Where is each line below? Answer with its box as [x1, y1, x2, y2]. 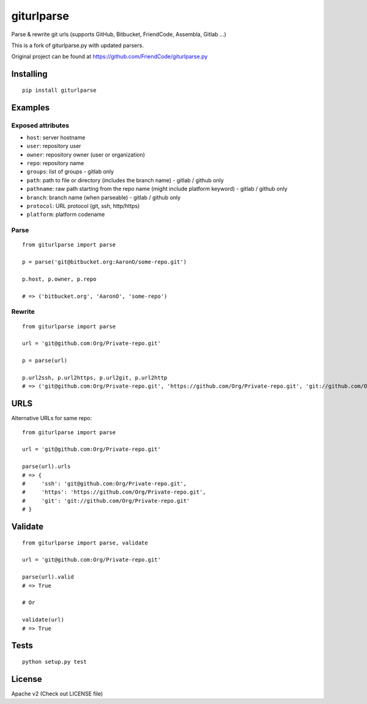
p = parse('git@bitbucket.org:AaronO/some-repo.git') [22, 259, 187, 265]
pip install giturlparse [22, 86, 97, 94]
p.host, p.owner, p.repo [22, 275, 97, 283]
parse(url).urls [22, 463, 71, 470]
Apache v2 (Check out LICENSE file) [11, 690, 103, 697]
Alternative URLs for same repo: [11, 415, 92, 422]
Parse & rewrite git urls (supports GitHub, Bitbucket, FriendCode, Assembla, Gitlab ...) [11, 31, 226, 38]
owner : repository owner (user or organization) [26, 150, 146, 158]
